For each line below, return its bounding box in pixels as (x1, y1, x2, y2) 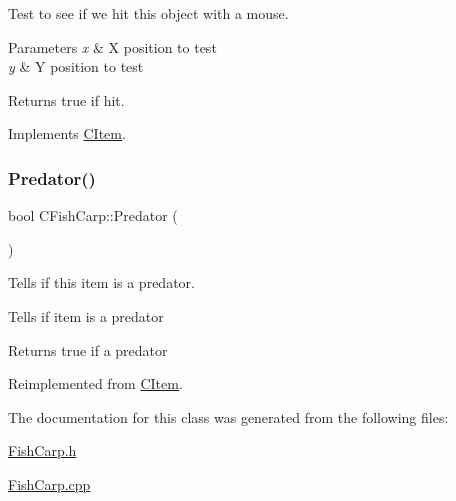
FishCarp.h (8, 440, 77, 461)
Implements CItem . (8, 123, 126, 144)
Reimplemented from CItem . (8, 373, 183, 394)
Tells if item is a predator (8, 305, 164, 326)
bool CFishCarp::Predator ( (8, 205, 178, 226)
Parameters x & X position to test (8, 36, 217, 57)
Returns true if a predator (8, 339, 168, 360)
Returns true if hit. (8, 89, 125, 110)
